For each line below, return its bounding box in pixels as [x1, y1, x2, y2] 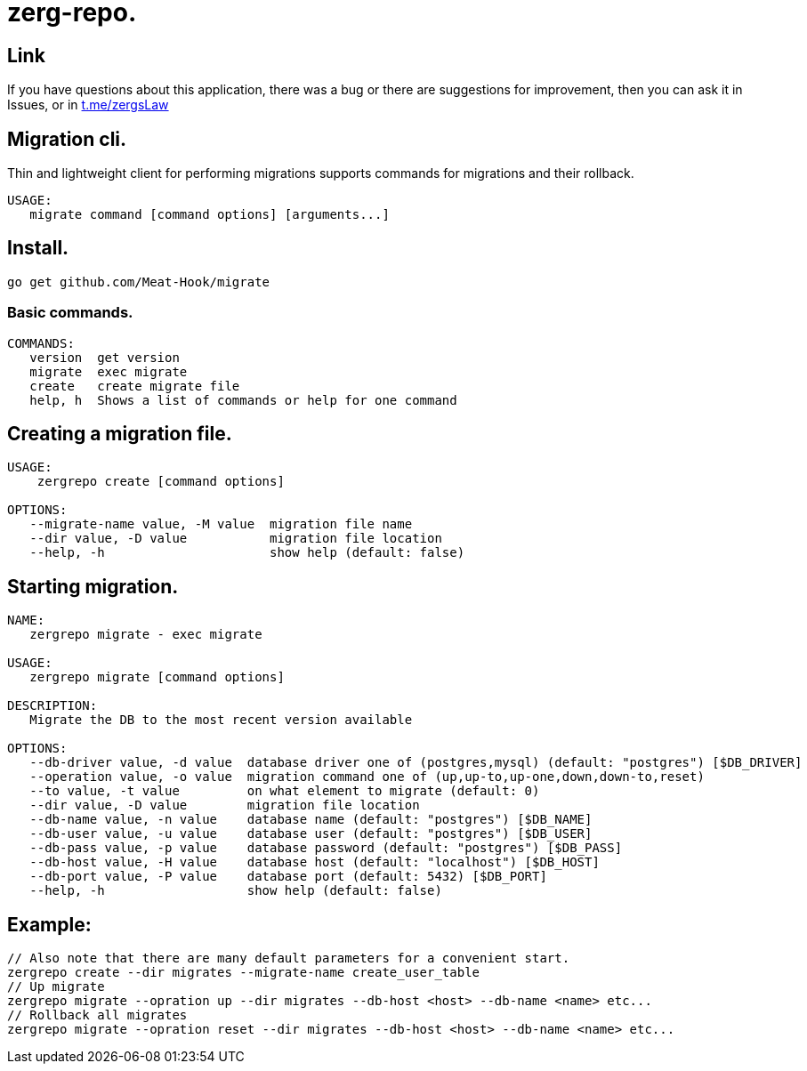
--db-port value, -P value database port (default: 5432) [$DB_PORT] [29, 869, 547, 884]
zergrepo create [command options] [36, 474, 285, 489]
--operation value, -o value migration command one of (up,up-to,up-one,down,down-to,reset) [29, 769, 705, 785]
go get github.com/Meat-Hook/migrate [7, 274, 270, 289]
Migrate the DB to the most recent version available [29, 713, 413, 728]
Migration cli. [7, 127, 127, 150]
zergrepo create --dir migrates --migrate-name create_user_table [7, 965, 480, 980]
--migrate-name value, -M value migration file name [29, 517, 413, 532]
